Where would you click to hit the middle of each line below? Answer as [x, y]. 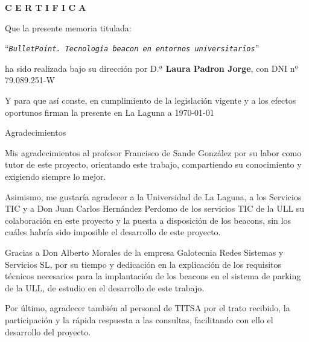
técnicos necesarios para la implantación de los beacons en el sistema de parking [153, 276]
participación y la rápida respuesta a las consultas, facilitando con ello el [139, 319]
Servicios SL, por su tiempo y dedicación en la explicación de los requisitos [143, 264]
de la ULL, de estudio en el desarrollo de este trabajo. [105, 287]
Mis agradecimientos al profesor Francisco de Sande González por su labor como [153, 152]
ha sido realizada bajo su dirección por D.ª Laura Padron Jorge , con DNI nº [152, 68]
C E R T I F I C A [46, 7]
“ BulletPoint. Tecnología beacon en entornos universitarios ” [132, 48]
